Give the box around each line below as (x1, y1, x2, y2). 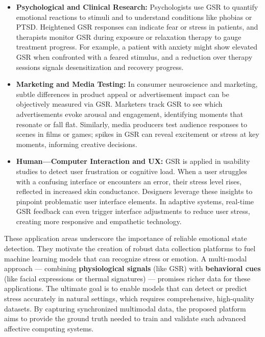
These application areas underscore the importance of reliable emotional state (4, 233, 247, 244)
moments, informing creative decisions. (16, 138, 137, 149)
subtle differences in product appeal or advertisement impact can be (16, 88, 229, 99)
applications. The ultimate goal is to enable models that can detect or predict (4, 283, 247, 294)
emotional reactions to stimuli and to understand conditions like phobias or (16, 11, 252, 22)
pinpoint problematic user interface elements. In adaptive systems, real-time (16, 196, 254, 206)
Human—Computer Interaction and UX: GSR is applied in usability (16, 156, 250, 166)
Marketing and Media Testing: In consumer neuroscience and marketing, (16, 79, 258, 89)
